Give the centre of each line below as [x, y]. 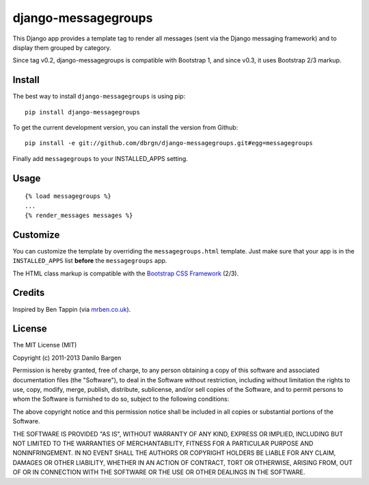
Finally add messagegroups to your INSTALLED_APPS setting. [100, 158]
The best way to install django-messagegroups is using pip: [99, 97]
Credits [29, 293]
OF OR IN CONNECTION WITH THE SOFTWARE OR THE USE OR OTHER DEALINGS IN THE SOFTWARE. [159, 472]
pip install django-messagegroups [82, 112]
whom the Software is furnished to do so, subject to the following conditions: [121, 399]
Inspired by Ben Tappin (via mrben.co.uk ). [72, 309]
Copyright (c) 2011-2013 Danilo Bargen [67, 358]
